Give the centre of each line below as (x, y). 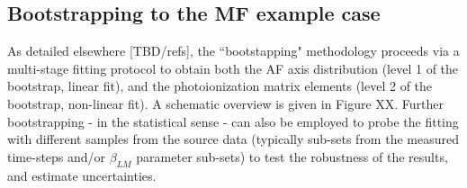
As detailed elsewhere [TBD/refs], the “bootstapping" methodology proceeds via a (233, 51)
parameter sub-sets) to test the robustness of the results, (292, 156)
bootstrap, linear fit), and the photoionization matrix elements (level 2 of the (220, 86)
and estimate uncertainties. (82, 175)
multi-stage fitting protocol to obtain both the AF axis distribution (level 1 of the (233, 68)
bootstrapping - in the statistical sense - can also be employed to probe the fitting (233, 121)
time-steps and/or (57, 156)
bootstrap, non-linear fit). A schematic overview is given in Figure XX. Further (226, 103)
